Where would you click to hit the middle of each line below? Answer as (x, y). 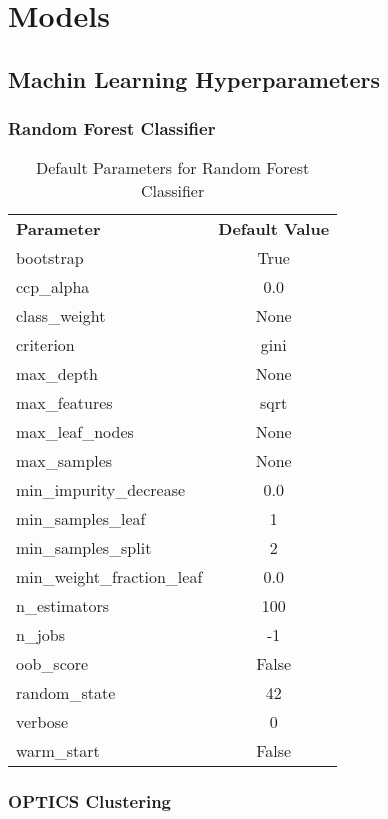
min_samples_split (84, 548)
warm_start (58, 751)
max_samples (64, 461)
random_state (66, 693)
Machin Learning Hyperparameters (194, 78)
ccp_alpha (53, 287)
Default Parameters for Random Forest (172, 168)
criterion (45, 345)
